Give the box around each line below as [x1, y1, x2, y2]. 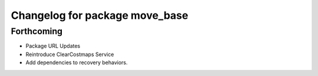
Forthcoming [11, 26, 63, 37]
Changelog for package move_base [11, 9, 188, 22]
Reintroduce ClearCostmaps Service [25, 51, 114, 58]
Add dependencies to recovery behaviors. [25, 59, 128, 66]
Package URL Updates [25, 42, 81, 49]
